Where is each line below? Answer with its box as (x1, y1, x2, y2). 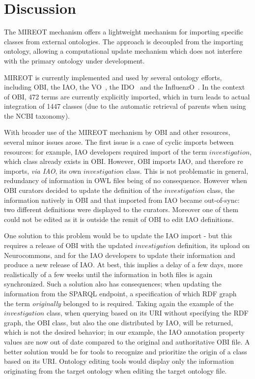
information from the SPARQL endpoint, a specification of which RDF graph (4, 288, 237, 298)
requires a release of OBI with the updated (4, 240, 133, 250)
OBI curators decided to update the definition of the (4, 185, 162, 195)
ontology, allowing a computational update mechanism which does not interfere (4, 46, 242, 56)
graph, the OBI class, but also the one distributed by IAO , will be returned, (4, 317, 233, 327)
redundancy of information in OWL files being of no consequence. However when (4, 175, 247, 186)
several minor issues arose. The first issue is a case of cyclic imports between (4, 137, 234, 147)
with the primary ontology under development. (4, 55, 145, 65)
